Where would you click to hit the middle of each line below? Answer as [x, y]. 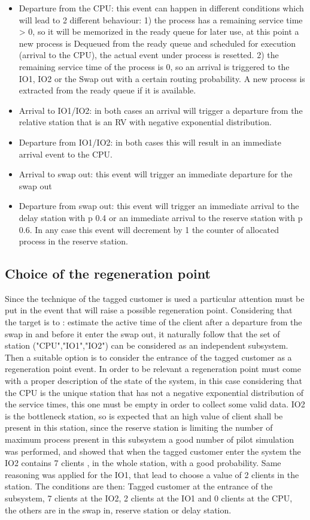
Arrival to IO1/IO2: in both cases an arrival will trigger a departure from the [161, 110]
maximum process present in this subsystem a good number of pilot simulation [149, 439]
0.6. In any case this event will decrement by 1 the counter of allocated [149, 229]
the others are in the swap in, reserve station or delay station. [118, 510]
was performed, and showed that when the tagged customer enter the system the [153, 451]
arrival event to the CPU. [66, 154]
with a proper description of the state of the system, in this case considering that [154, 381]
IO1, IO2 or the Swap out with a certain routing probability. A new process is [162, 78]
